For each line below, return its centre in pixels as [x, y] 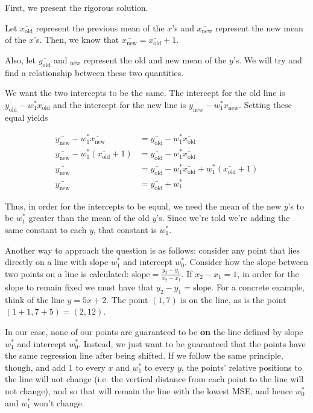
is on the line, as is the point [233, 299]
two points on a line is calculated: [67, 273]
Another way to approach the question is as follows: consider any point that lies [153, 250]
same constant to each [46, 229]
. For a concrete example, [258, 287]
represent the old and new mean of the [155, 59]
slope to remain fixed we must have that [79, 287]
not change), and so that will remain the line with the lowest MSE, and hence [149, 390]
